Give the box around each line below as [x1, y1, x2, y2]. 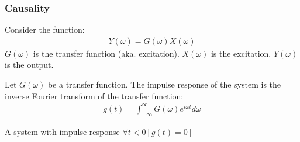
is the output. [5, 58, 54, 71]
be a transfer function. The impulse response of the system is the [47, 78, 281, 91]
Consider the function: [5, 23, 85, 36]
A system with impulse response [5, 125, 120, 137]
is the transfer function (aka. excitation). [33, 47, 180, 59]
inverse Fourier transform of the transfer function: [5, 89, 184, 102]
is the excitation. [211, 47, 271, 59]
